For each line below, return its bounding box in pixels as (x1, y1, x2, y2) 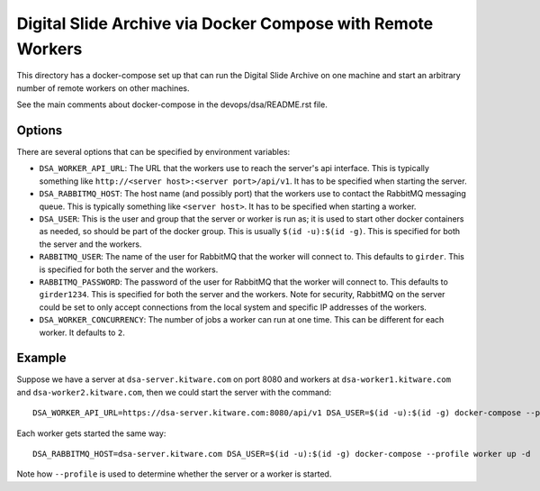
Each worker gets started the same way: (16, 428, 166, 439)
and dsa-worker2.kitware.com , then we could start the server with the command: (16, 386, 332, 397)
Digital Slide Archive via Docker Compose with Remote (16, 14, 434, 33)
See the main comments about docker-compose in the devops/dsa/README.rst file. (16, 99, 328, 110)
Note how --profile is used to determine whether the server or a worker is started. (16, 468, 332, 479)
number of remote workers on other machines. (16, 82, 190, 94)
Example (16, 350, 67, 366)
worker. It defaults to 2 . (39, 327, 125, 338)
